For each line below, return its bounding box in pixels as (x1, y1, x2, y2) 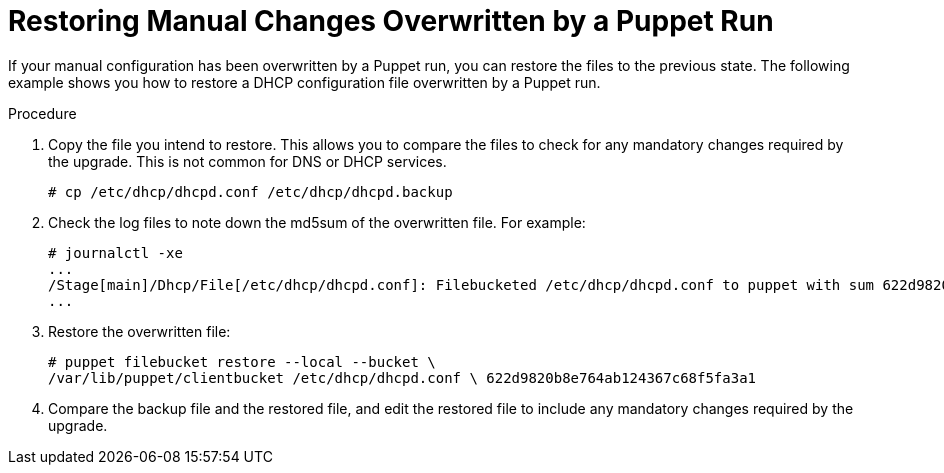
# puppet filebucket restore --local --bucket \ (48, 353, 436, 370)
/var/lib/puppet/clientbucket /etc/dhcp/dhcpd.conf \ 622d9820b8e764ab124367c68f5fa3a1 (48, 369, 757, 386)
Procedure (8, 104, 77, 122)
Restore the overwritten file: (48, 322, 231, 340)
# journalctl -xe (48, 244, 183, 261)
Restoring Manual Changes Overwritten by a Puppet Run (8, 4, 774, 38)
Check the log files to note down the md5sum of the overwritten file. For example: (48, 213, 586, 231)
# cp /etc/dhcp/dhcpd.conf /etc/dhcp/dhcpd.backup (48, 183, 453, 200)
